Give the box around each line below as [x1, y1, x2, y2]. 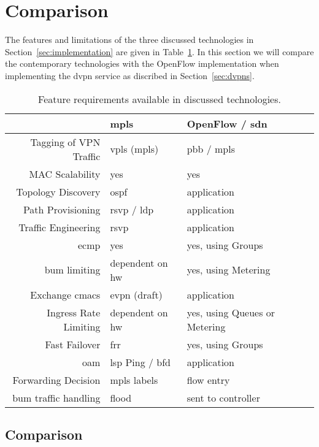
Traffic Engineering [18, 220, 101, 234]
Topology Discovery [16, 184, 101, 199]
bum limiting [44, 262, 101, 277]
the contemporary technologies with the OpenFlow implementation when [5, 57, 279, 70]
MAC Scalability [29, 166, 101, 181]
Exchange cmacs [30, 287, 101, 302]
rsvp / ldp [110, 202, 154, 216]
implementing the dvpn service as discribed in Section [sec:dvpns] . [5, 69, 255, 82]
